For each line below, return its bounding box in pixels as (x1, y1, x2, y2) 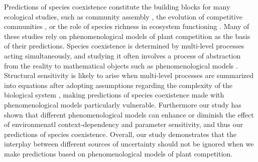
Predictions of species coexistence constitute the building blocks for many (4, 1, 230, 11)
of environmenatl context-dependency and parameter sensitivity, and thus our (4, 119, 243, 129)
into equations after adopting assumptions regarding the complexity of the (4, 79, 233, 90)
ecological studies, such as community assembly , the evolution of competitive (4, 11, 242, 21)
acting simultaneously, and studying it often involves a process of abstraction (4, 50, 241, 60)
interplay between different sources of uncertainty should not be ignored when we (4, 138, 254, 149)
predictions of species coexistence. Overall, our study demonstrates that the (4, 128, 237, 139)
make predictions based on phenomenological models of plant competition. (4, 148, 233, 158)
